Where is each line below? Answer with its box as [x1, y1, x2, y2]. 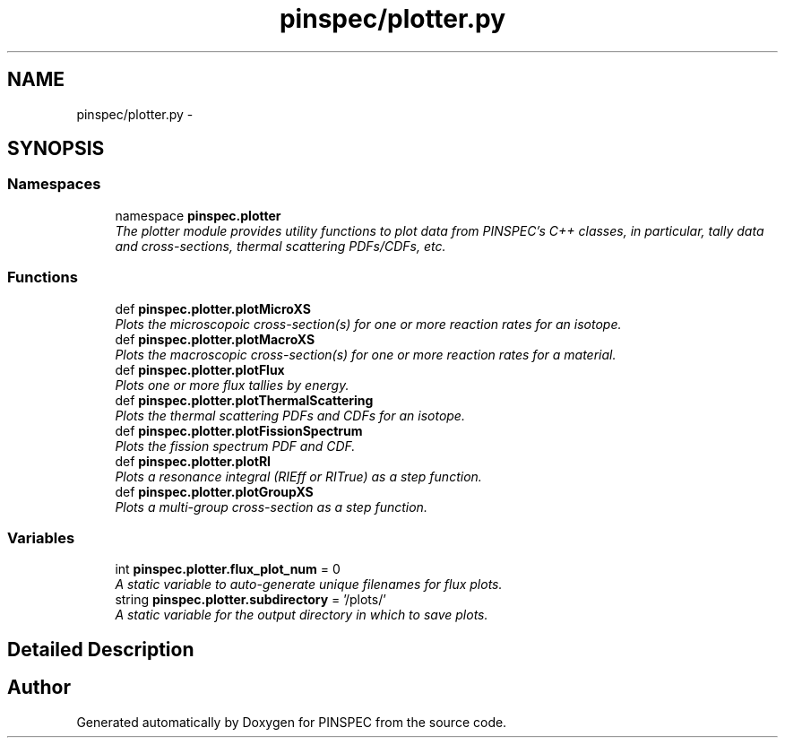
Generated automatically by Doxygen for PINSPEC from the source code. [76, 714, 507, 730]
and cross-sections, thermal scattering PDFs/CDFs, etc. [115, 238, 446, 254]
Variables [7, 528, 75, 547]
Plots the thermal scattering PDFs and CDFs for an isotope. [115, 407, 465, 423]
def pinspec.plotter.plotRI [115, 453, 272, 469]
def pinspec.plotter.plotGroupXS [115, 483, 314, 499]
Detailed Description [7, 637, 194, 661]
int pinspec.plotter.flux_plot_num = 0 [115, 561, 341, 577]
